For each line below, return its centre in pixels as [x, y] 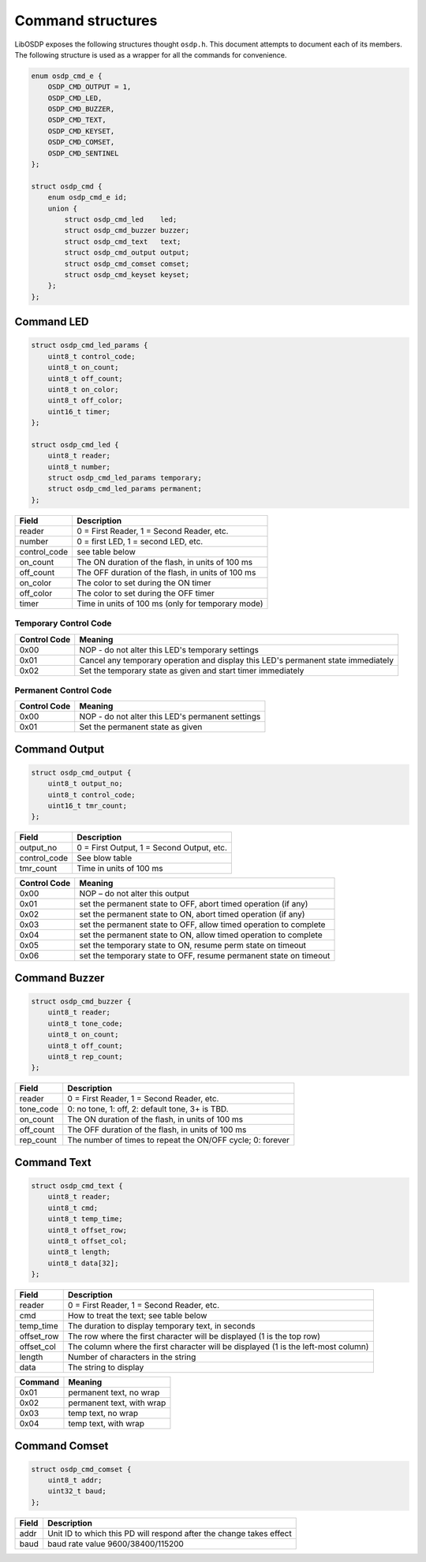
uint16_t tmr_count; [88, 806]
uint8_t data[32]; [83, 1263]
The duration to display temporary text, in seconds [161, 1326]
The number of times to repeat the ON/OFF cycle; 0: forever [179, 1140]
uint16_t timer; [79, 411]
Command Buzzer [60, 978]
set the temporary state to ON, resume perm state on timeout [193, 945]
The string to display [106, 1367]
